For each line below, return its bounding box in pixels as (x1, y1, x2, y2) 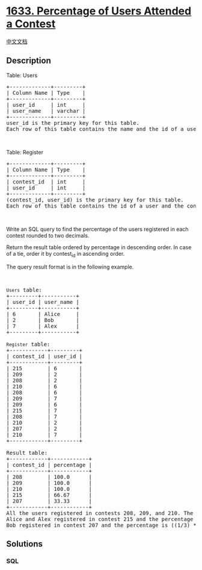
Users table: (6, 287, 42, 293)
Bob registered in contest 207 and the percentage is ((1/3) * (6, 522, 197, 528)
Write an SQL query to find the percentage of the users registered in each (6, 225, 189, 233)
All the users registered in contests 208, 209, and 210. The (6, 510, 194, 516)
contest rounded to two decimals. (6, 232, 90, 239)
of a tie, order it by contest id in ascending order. (6, 250, 125, 259)
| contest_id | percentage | (6, 461, 92, 468)
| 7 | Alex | (6, 323, 79, 329)
